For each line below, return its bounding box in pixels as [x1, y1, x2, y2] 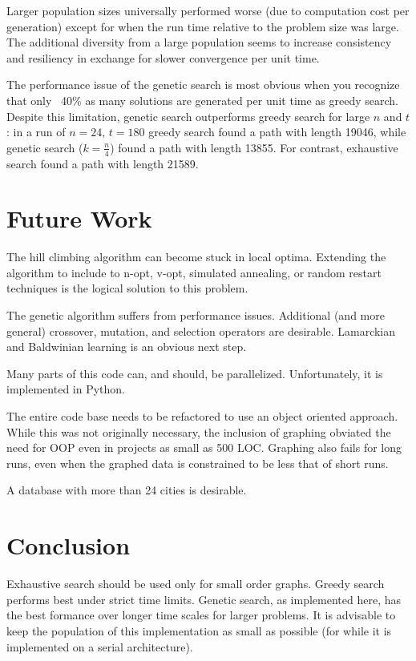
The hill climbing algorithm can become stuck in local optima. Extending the [6, 248, 386, 265]
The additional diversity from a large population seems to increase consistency [6, 34, 392, 50]
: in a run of [6, 123, 66, 140]
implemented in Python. [6, 381, 125, 397]
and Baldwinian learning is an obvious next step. [6, 338, 247, 355]
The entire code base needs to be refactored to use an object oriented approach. [6, 408, 398, 425]
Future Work [6, 202, 152, 235]
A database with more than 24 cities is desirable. [6, 482, 247, 498]
